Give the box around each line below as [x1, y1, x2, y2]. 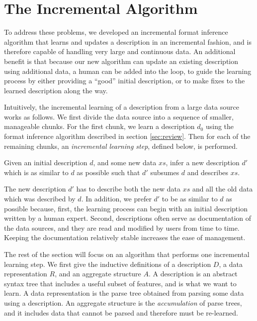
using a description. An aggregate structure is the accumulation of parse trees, [4, 297, 242, 308]
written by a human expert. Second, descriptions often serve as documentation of [4, 213, 252, 223]
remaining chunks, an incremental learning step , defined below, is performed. [4, 140, 238, 151]
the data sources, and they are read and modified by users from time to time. [4, 222, 240, 233]
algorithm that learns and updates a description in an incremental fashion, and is [4, 36, 252, 47]
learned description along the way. [4, 85, 108, 95]
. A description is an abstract [149, 268, 238, 279]
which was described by [4, 193, 76, 204]
